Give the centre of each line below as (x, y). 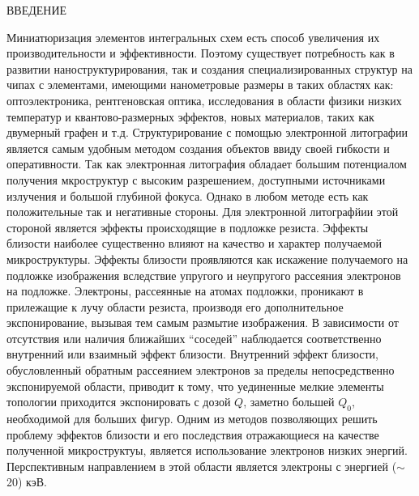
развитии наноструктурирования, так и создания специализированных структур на (209, 68)
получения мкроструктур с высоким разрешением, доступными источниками (196, 179)
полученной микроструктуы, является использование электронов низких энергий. (207, 450)
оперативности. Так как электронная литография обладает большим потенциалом (207, 164)
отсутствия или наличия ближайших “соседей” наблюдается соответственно (194, 338)
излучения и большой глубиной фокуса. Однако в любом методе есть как (188, 195)
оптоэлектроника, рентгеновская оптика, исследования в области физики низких (204, 100)
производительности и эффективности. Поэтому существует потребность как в (201, 53)
